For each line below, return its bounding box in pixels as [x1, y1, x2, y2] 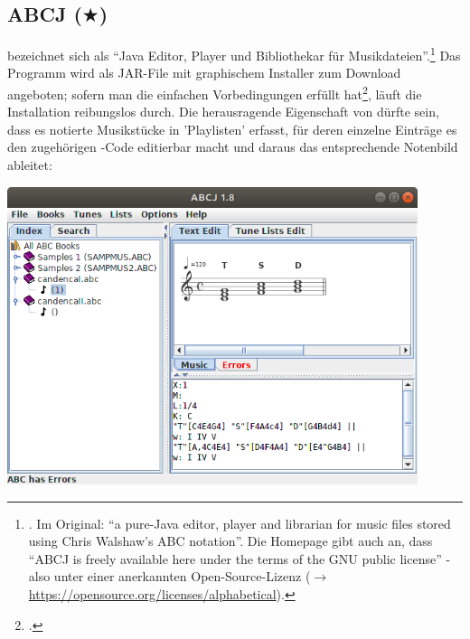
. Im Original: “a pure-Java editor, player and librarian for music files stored [28, 513, 451, 532]
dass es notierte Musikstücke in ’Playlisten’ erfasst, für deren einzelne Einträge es [7, 119, 457, 138]
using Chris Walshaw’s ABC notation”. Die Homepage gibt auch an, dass [28, 531, 433, 550]
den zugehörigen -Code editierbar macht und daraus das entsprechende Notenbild [7, 137, 458, 156]
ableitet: [7, 155, 52, 174]
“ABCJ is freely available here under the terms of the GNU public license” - [28, 549, 451, 568]
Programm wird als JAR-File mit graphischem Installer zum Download [7, 63, 401, 82]
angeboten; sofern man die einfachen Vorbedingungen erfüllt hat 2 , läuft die [7, 82, 422, 103]
